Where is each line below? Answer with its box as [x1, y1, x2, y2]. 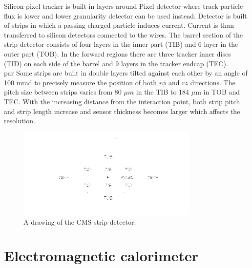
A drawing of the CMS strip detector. [23, 217, 136, 227]
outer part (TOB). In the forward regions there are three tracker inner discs [4, 48, 231, 58]
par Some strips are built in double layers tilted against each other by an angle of [4, 68, 248, 78]
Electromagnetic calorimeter [4, 246, 199, 266]
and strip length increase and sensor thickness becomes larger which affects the [4, 106, 240, 116]
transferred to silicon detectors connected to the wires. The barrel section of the [4, 29, 243, 39]
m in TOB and [195, 87, 240, 97]
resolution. [4, 115, 35, 126]
